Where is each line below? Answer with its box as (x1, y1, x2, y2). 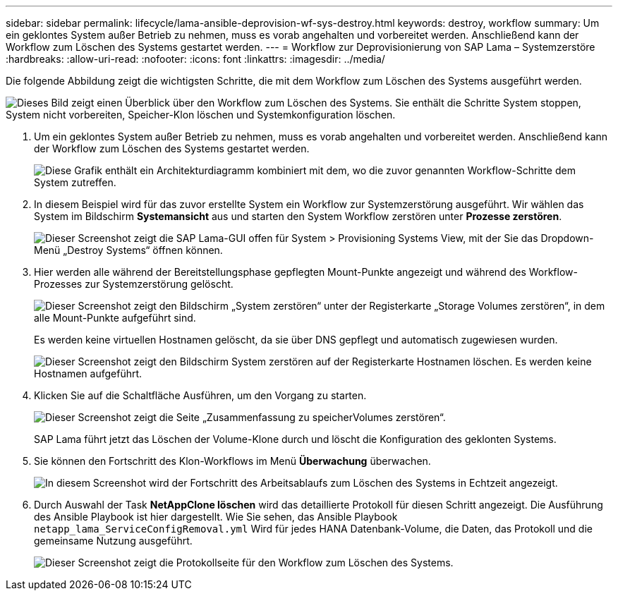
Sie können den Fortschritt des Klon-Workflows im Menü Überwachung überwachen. (34, 455, 431, 467)
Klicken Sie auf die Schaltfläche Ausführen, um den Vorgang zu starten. (34, 389, 367, 401)
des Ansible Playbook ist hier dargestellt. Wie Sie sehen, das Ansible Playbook (34, 511, 398, 523)
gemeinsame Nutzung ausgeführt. (34, 535, 193, 547)
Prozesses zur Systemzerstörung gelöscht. (34, 278, 234, 290)
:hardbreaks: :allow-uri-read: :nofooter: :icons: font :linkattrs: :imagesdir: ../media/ (6, 53, 385, 65)
